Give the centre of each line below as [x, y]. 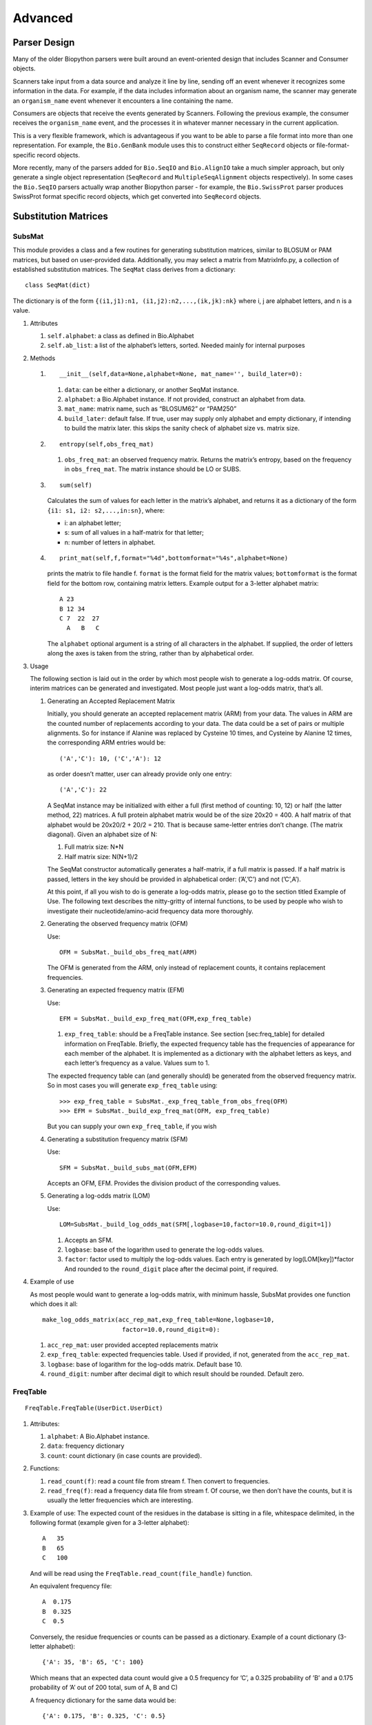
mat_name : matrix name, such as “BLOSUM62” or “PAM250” [151, 409]
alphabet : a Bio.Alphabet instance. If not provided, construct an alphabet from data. [185, 399]
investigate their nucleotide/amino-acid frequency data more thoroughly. [151, 911]
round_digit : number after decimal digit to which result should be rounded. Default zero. [176, 1374]
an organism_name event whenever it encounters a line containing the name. [123, 101]
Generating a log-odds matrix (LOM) [99, 1196]
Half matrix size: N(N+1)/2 [101, 856]
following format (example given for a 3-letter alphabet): [110, 1523]
